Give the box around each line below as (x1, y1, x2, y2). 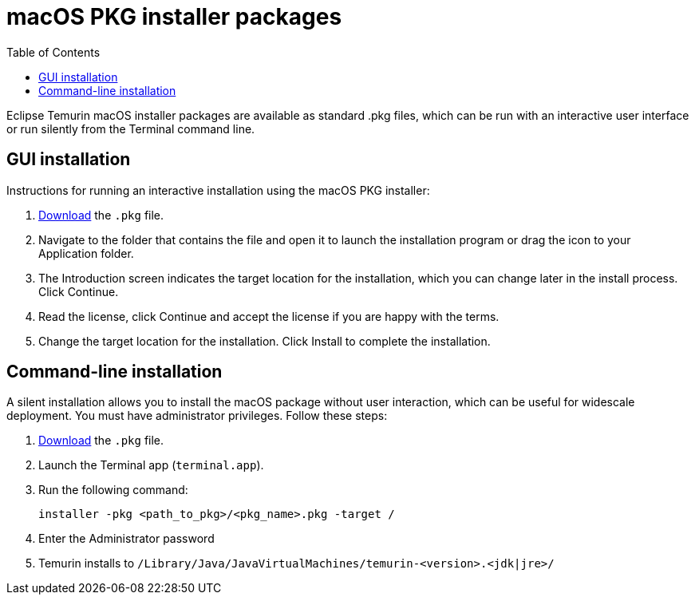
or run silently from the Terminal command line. (6, 121, 255, 136)
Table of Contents (6, 45, 101, 59)
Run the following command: (38, 483, 188, 497)
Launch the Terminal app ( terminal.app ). (38, 458, 264, 472)
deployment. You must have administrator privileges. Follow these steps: (6, 409, 388, 423)
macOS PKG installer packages (6, 3, 342, 30)
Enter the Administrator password (38, 532, 215, 546)
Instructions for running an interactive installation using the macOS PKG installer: (6, 183, 430, 197)
